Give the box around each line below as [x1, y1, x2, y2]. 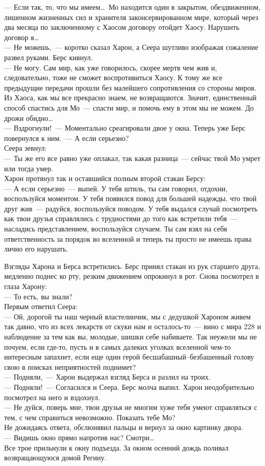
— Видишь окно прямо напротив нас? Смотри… [4, 432, 155, 442]
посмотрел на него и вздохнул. [4, 391, 100, 402]
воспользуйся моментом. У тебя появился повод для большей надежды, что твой [4, 193, 257, 204]
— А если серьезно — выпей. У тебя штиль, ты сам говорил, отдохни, [4, 183, 228, 193]
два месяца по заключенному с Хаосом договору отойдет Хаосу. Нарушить [4, 22, 240, 32]
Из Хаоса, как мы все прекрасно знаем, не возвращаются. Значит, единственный [4, 92, 257, 103]
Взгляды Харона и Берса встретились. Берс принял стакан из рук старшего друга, [4, 260, 260, 271]
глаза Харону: [4, 281, 47, 292]
